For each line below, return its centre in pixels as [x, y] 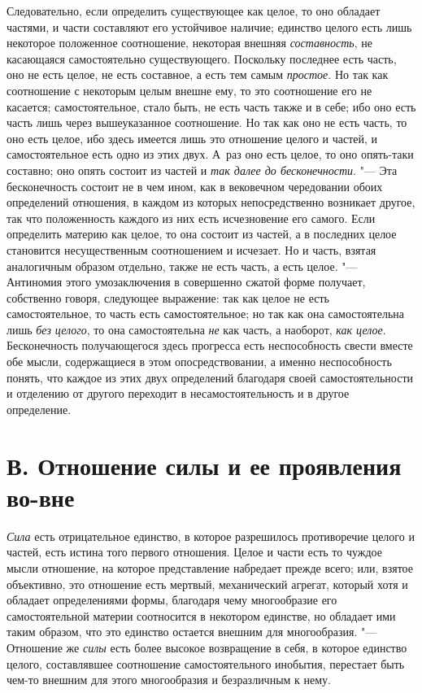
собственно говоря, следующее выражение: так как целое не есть [168, 297]
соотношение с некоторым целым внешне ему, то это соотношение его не [189, 90]
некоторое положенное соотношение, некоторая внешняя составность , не [189, 43]
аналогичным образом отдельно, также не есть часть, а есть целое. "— [182, 266]
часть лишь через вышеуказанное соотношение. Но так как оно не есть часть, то [207, 122]
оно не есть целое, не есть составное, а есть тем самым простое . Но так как [198, 74]
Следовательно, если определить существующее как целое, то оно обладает [194, 11]
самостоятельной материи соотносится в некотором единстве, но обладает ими [201, 615]
